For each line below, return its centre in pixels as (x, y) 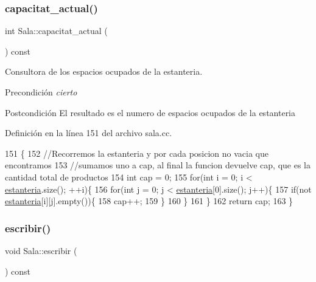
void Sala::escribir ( (41, 250)
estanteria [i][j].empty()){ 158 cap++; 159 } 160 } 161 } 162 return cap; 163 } (149, 201)
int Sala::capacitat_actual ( (56, 31)
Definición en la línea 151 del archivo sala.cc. (89, 133)
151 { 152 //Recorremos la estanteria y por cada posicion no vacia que (137, 153)
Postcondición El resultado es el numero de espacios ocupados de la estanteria (150, 112)
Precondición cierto (41, 92)
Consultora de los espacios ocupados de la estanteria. (104, 71)
